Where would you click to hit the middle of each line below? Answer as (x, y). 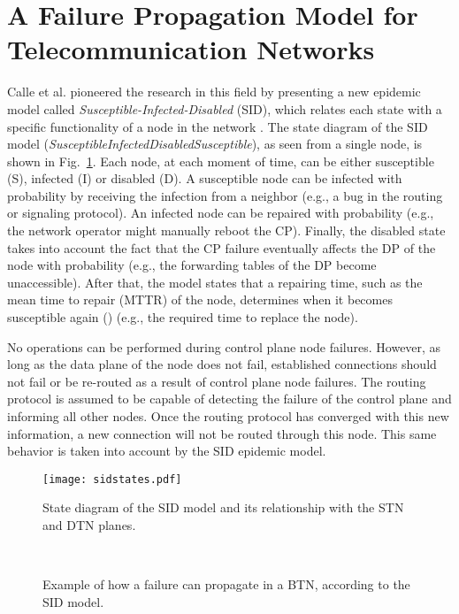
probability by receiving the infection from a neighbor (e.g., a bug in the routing (225, 195)
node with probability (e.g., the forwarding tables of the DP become (192, 265)
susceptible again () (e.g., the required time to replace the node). (183, 317)
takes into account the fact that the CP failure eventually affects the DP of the (222, 247)
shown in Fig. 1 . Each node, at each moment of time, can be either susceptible (221, 161)
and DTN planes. (89, 525)
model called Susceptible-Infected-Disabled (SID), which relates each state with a (225, 108)
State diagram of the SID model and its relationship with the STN (223, 507)
